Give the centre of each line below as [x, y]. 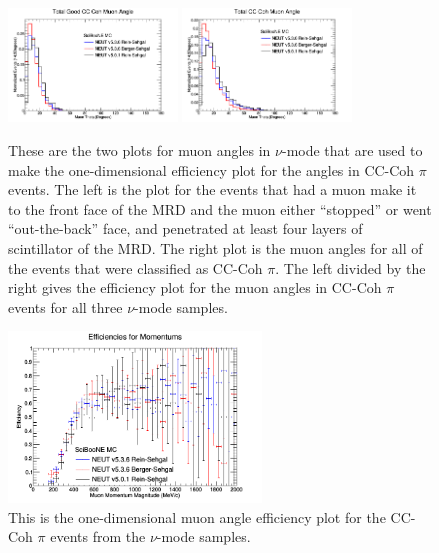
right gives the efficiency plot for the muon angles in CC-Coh [195, 287]
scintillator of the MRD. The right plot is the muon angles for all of [215, 248]
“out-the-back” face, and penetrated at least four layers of [185, 228]
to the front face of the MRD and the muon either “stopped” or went [220, 208]
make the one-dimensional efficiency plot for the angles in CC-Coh [211, 169]
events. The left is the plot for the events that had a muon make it [212, 189]
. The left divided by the [350, 267]
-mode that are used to [352, 150]
